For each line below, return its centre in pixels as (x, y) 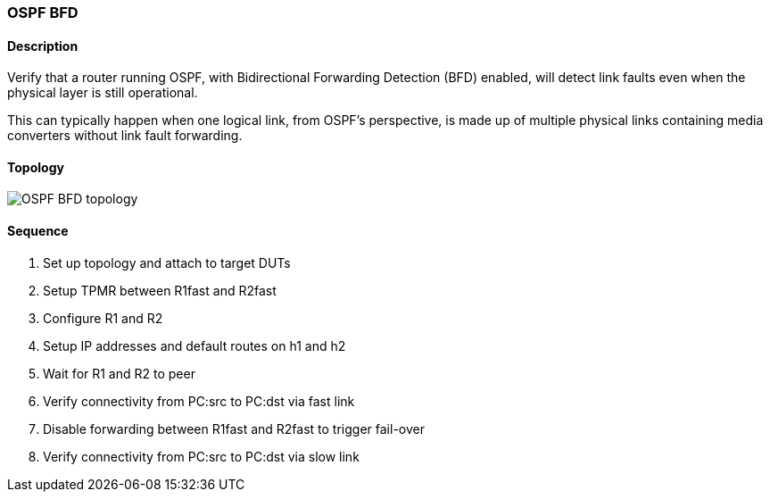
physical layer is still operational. (103, 93)
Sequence (38, 231)
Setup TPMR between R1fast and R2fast (160, 290)
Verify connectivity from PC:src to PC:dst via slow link (201, 456)
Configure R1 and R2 (103, 318)
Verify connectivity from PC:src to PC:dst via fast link (199, 401)
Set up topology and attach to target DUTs (167, 262)
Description (43, 46)
